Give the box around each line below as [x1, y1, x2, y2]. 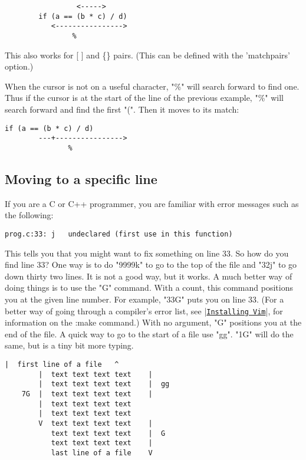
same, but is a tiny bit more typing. [5, 339, 134, 351]
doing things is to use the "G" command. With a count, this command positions [5, 281, 293, 294]
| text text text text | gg [38, 380, 170, 389]
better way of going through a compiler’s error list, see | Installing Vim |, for [5, 304, 283, 317]
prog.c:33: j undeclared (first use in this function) [5, 229, 233, 238]
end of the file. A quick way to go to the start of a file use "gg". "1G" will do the [5, 327, 294, 340]
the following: [5, 209, 54, 221]
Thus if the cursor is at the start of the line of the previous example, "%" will [5, 91, 284, 104]
